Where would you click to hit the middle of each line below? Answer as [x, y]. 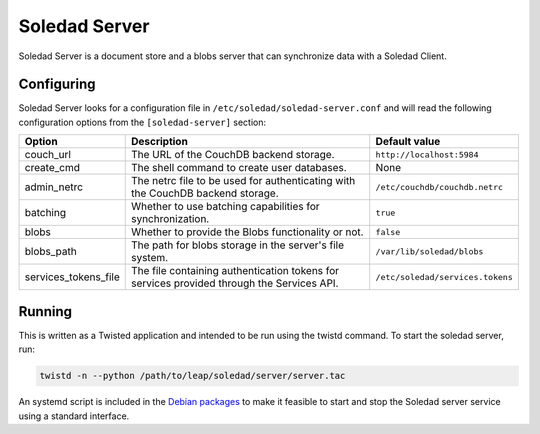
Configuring [57, 84]
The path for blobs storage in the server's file [237, 245]
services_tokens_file [72, 277]
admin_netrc [54, 187]
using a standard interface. [74, 416]
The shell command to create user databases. [238, 168]
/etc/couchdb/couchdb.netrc [439, 186]
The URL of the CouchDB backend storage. [232, 155]
